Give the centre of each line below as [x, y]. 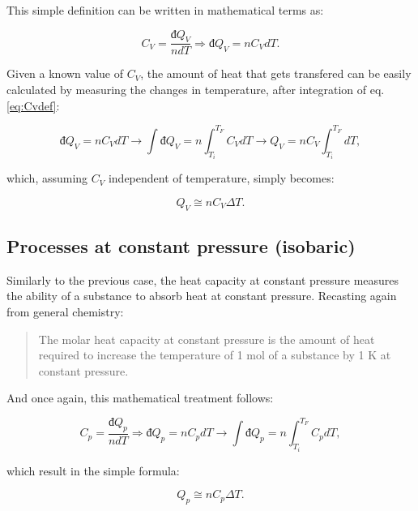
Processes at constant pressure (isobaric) [181, 245]
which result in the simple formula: [93, 470]
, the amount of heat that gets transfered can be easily [276, 73]
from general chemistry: [65, 311]
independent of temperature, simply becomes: [221, 178]
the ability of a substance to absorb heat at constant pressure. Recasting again [202, 296]
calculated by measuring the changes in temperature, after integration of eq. [196, 90]
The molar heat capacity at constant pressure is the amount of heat [207, 339]
